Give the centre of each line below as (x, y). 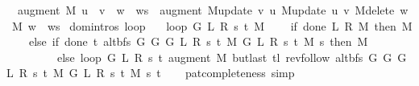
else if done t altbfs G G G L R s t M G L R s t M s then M (198, 41)
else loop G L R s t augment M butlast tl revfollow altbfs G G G (232, 57)
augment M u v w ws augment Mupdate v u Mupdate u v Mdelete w (213, 10)
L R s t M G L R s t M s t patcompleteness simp (151, 73)
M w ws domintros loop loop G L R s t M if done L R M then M (212, 25)
